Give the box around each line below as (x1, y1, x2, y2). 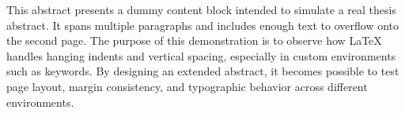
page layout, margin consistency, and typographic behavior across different (6, 78, 368, 94)
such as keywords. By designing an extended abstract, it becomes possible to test (6, 63, 399, 79)
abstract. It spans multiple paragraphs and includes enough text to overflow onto (6, 16, 399, 33)
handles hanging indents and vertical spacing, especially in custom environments (6, 47, 396, 64)
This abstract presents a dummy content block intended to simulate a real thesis (6, 2, 396, 17)
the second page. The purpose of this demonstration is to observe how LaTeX (6, 32, 382, 49)
